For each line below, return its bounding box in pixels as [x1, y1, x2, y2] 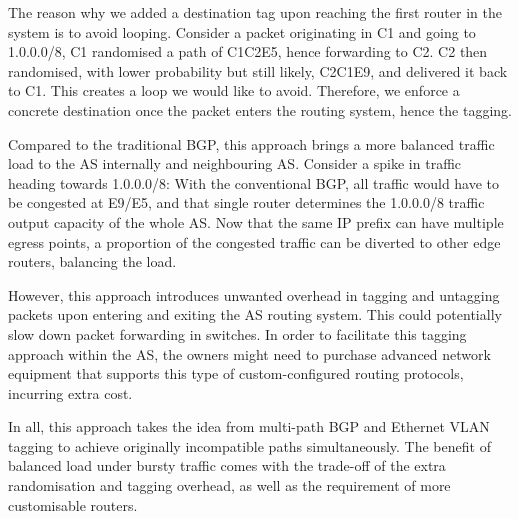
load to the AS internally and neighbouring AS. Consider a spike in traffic [8, 153, 462, 174]
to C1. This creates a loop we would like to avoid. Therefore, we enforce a [8, 80, 460, 101]
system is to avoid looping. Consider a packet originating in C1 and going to [8, 21, 476, 42]
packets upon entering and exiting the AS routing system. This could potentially [8, 304, 502, 325]
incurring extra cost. [8, 382, 133, 403]
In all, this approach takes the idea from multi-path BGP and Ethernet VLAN [8, 416, 490, 437]
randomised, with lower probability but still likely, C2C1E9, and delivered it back [8, 60, 508, 81]
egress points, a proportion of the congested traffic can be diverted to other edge [8, 231, 501, 252]
